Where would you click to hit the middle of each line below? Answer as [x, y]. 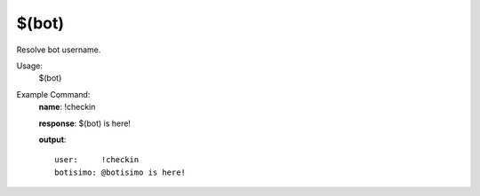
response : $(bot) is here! [84, 123]
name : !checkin [67, 107]
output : [52, 139]
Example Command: [53, 94]
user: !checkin [97, 160]
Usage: [30, 66]
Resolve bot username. [59, 50]
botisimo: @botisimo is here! [120, 172]
